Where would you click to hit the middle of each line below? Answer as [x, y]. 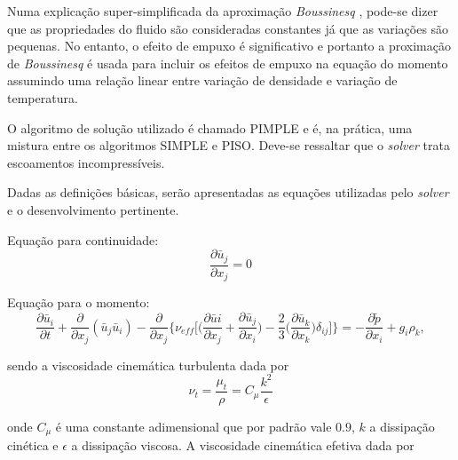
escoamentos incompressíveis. [86, 162]
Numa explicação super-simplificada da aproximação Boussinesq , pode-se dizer [223, 11]
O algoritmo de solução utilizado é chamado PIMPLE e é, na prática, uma [210, 127]
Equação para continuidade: [83, 239]
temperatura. [43, 97]
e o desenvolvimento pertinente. [93, 209]
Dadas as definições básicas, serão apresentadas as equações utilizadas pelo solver [228, 192]
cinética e [33, 445]
